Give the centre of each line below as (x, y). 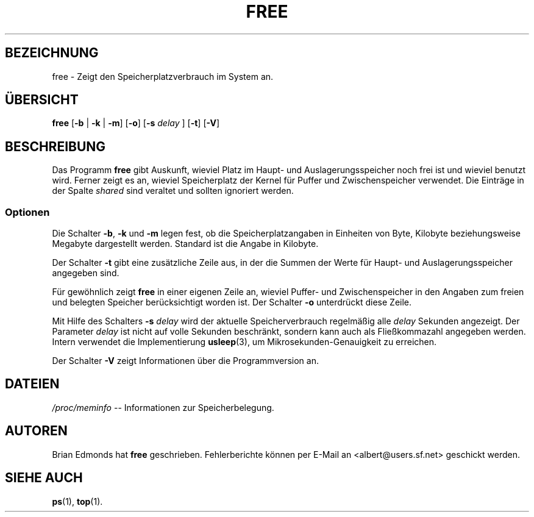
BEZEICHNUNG (52, 53)
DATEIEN (32, 384)
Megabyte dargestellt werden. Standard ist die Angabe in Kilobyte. (185, 244)
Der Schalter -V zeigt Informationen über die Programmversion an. (185, 361)
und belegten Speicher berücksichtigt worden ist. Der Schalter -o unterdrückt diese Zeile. (232, 302)
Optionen (27, 212)
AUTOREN (36, 431)
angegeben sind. (86, 273)
